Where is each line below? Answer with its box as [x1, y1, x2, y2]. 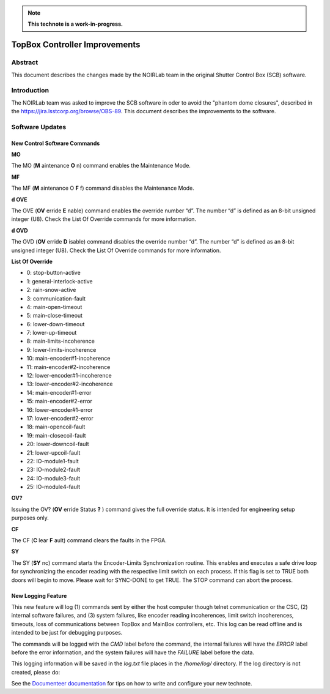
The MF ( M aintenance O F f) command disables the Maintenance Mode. [11, 184, 195, 192]
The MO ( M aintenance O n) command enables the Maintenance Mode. [11, 162, 191, 170]
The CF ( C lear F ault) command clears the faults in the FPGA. [11, 537, 167, 544]
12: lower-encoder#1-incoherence [26, 372, 112, 379]
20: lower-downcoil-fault [26, 441, 89, 448]
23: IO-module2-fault [26, 466, 81, 474]
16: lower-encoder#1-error [26, 406, 93, 413]
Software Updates [11, 122, 67, 131]
